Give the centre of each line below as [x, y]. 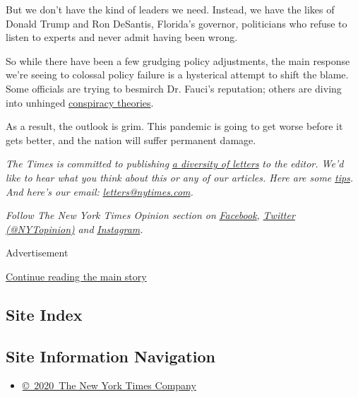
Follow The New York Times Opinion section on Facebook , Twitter [150, 215]
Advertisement [37, 253]
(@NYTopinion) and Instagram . [74, 229]
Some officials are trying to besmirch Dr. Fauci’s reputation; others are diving [174, 88]
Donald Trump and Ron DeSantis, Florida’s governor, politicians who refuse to [177, 23]
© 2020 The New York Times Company [109, 385]
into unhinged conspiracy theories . [80, 102]
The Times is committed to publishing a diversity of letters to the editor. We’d [175, 164]
